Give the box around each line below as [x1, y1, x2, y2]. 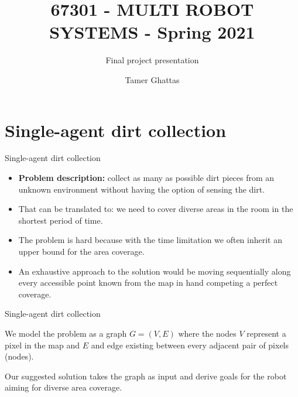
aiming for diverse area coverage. [5, 381, 122, 393]
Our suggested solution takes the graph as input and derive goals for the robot [5, 369, 287, 382]
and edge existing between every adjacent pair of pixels [91, 338, 289, 351]
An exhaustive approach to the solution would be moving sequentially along [18, 265, 291, 277]
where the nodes [178, 327, 237, 339]
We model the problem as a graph [5, 327, 127, 339]
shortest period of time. [18, 214, 103, 226]
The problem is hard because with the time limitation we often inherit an [18, 234, 283, 246]
